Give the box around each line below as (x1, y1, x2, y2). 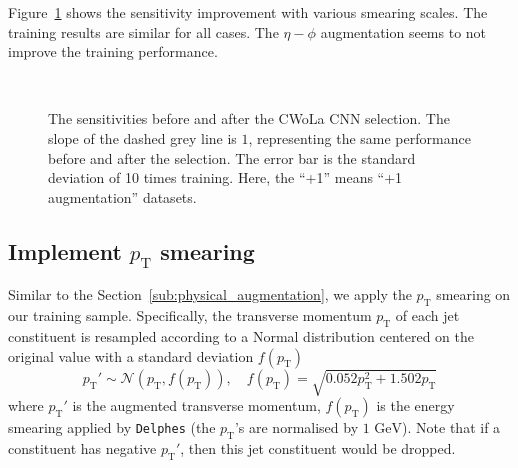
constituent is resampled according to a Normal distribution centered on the (8, 325, 475, 346)
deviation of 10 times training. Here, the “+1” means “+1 (48, 167, 403, 188)
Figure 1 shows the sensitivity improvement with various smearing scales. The (8, 2, 488, 22)
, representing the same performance (248, 127, 471, 148)
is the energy (376, 395, 455, 416)
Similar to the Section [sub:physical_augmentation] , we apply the (8, 284, 412, 305)
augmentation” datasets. (48, 186, 197, 207)
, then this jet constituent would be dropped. (180, 437, 456, 458)
